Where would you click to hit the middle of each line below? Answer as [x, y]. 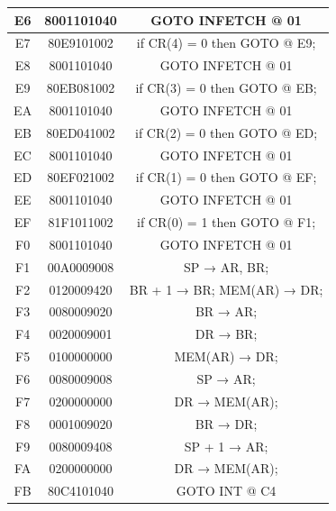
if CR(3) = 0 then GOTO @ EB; [226, 88]
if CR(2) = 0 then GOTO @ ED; [226, 132]
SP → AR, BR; [227, 266]
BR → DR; [226, 423]
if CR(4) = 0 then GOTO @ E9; [226, 43]
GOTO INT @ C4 [226, 491]
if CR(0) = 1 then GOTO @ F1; [227, 222]
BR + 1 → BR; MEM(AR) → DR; [226, 289]
